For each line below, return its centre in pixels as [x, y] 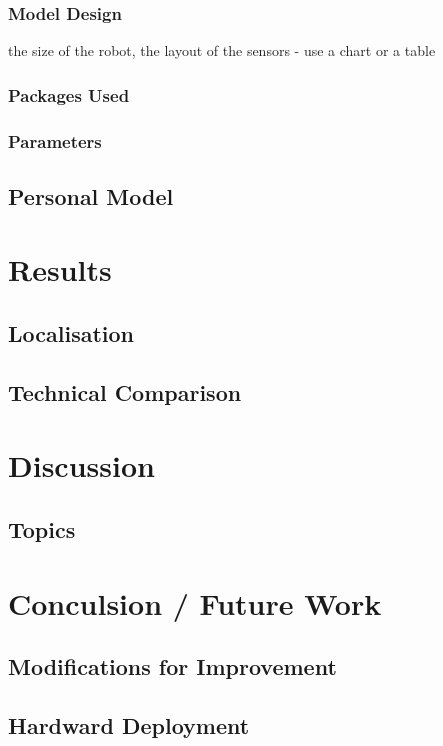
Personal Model [91, 195]
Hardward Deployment [129, 724]
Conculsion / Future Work [195, 602]
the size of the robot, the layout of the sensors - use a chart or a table [222, 50]
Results [60, 269]
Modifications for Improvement [172, 666]
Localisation [71, 333]
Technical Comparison [125, 391]
